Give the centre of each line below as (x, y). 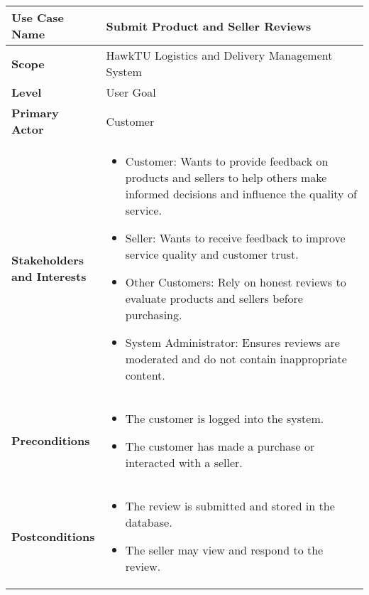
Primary (35, 113)
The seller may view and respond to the (224, 550)
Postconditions (53, 536)
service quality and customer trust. (212, 254)
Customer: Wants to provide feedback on (227, 161)
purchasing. (154, 315)
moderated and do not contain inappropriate (236, 359)
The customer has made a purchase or (220, 446)
